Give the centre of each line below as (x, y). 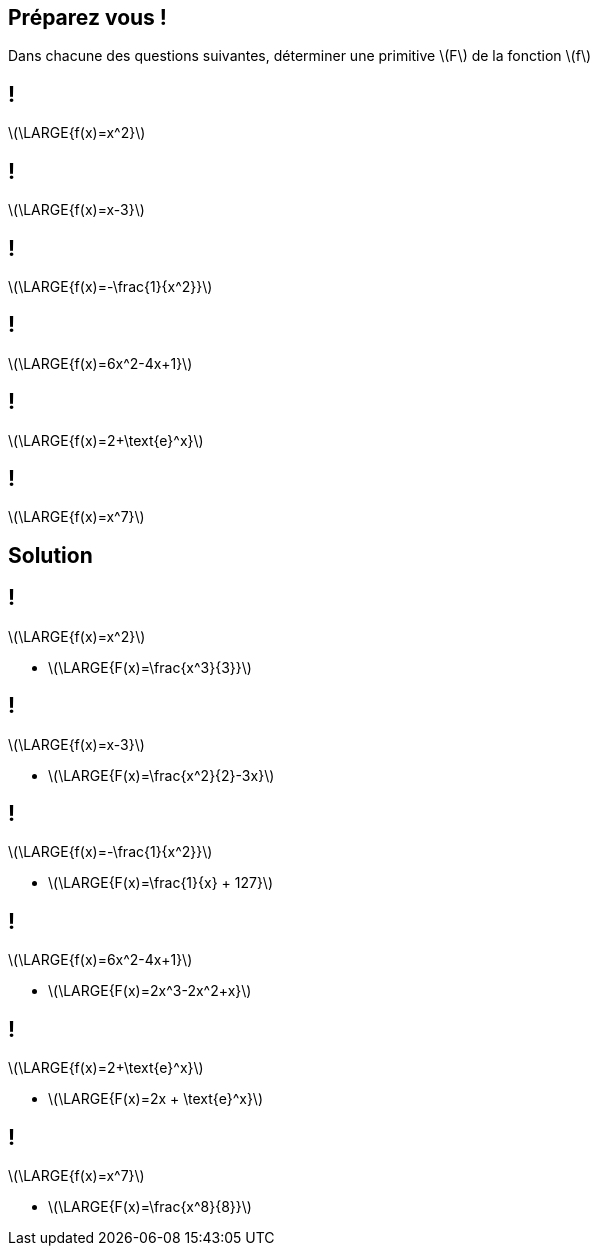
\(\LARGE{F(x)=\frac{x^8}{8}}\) (150, 1206)
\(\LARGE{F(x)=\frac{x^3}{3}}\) (150, 667)
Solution (50, 555)
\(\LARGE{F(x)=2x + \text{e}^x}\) (156, 1099)
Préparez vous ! (87, 17)
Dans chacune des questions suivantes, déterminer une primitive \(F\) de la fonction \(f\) (300, 56)
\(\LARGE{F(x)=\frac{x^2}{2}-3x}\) (161, 775)
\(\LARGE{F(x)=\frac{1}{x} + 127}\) (161, 883)
